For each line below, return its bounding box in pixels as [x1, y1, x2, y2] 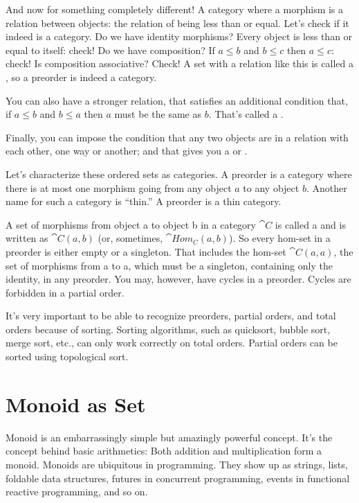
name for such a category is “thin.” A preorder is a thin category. [6, 194, 282, 209]
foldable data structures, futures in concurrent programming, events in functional [6, 470, 350, 485]
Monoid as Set [6, 389, 146, 418]
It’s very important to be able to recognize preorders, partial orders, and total [6, 308, 336, 323]
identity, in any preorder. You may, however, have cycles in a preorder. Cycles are [6, 272, 351, 286]
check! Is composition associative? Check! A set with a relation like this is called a [6, 56, 353, 71]
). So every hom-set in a [228, 231, 331, 245]
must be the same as [114, 107, 201, 121]
